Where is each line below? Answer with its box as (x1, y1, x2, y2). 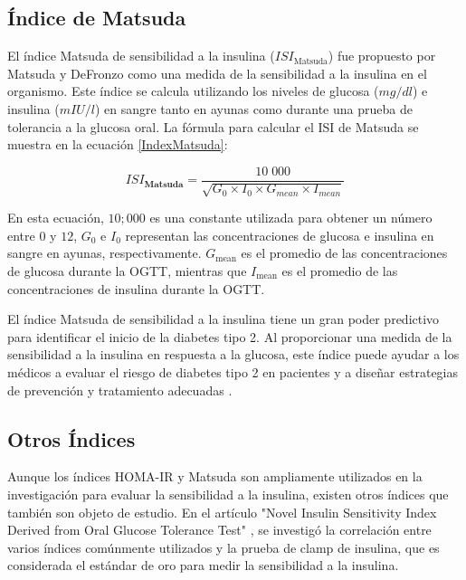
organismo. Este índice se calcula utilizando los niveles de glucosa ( (7, 81, 379, 100)
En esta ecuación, (7, 208, 104, 227)
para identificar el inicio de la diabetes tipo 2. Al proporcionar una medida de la (7, 327, 452, 346)
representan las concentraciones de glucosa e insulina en (125, 225, 434, 244)
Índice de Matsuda (7, 4, 186, 32)
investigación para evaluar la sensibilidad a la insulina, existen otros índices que (7, 484, 449, 503)
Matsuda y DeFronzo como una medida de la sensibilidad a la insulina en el (7, 63, 427, 82)
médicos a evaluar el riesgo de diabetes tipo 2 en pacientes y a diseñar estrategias (7, 362, 459, 381)
